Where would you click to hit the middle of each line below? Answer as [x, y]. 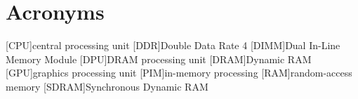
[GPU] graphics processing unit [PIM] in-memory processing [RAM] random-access [179, 73]
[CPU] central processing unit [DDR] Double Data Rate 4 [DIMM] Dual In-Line [173, 45]
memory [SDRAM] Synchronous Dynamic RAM [107, 86]
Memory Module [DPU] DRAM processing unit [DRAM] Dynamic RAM [159, 59]
